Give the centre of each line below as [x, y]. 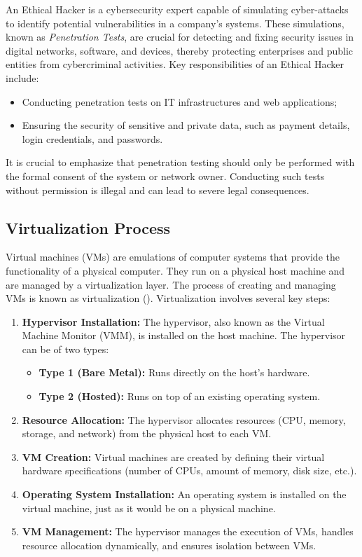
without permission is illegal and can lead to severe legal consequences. [158, 190]
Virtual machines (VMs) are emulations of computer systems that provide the [173, 257]
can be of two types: [65, 349]
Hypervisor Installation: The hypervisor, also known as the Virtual [173, 321]
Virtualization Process [88, 227]
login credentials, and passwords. [92, 138]
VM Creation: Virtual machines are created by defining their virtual [173, 456]
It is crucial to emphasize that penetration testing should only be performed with [180, 162]
